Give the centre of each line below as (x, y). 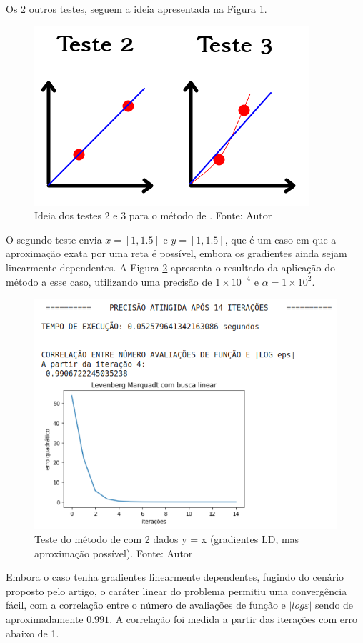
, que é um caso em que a (280, 239)
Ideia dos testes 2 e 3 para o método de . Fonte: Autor (153, 215)
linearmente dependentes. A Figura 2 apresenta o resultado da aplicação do (171, 267)
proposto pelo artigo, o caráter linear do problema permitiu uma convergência (176, 590)
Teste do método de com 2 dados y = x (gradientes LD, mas (167, 539)
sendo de (334, 605)
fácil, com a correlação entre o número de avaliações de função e (146, 605)
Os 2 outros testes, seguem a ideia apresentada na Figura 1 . (136, 9)
